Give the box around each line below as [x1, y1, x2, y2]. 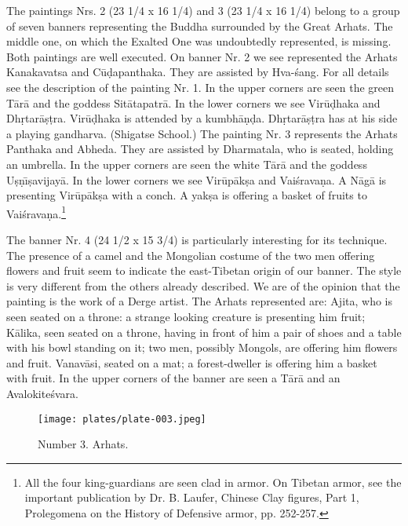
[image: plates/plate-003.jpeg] [38, 413, 206, 425]
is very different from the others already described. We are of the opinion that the [6, 277, 400, 294]
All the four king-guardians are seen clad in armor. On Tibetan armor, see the [24, 473, 402, 490]
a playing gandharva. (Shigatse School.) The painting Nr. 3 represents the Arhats [6, 125, 398, 141]
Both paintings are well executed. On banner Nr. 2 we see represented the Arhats [6, 48, 398, 64]
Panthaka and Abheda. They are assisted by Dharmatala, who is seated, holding [6, 141, 394, 157]
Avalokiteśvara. [6, 385, 78, 401]
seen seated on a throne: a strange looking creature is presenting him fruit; [6, 308, 366, 324]
